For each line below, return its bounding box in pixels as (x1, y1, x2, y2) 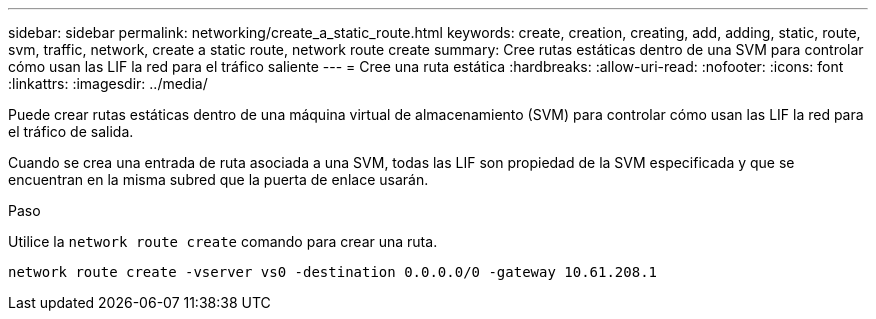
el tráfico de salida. (8, 123, 134, 140)
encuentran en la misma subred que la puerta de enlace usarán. (8, 171, 429, 188)
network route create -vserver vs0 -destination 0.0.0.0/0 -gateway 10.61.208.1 (8, 264, 658, 280)
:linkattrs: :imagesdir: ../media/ (8, 75, 208, 92)
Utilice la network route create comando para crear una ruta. (8, 233, 438, 250)
